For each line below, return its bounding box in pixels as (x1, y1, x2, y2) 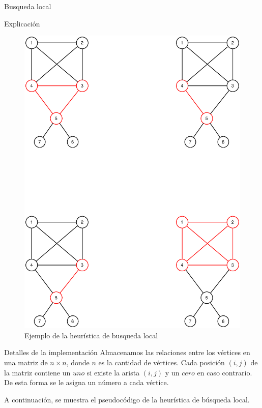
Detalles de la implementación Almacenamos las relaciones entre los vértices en (4, 347, 250, 358)
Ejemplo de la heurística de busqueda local (24, 330, 158, 340)
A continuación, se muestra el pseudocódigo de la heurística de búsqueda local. (4, 394, 250, 404)
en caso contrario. (197, 367, 252, 377)
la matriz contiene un (4, 367, 71, 377)
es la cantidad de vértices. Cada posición (98, 357, 225, 368)
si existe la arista (86, 367, 140, 377)
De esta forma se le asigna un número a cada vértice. (4, 377, 169, 388)
